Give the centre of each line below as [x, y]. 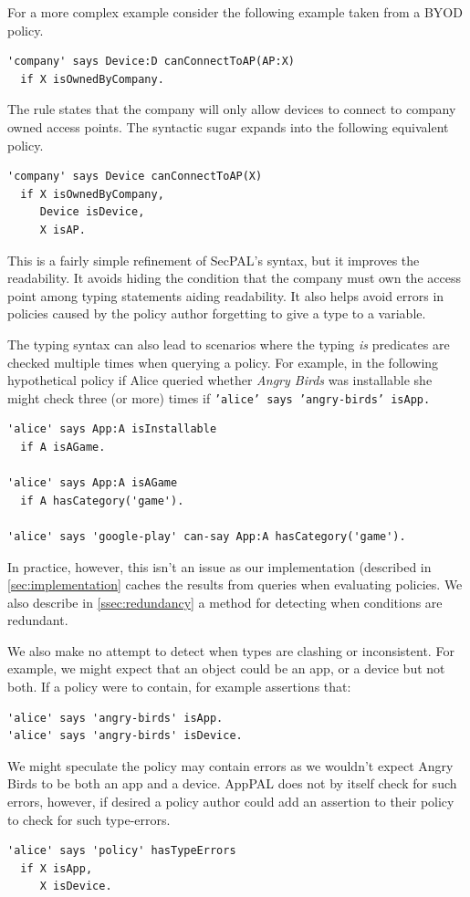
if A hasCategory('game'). [102, 501]
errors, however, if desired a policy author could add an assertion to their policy [231, 802]
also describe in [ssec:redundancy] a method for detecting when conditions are [225, 602]
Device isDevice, [92, 212]
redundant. [38, 620]
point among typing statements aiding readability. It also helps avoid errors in [226, 295]
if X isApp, [57, 868]
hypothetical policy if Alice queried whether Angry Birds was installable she [220, 380]
